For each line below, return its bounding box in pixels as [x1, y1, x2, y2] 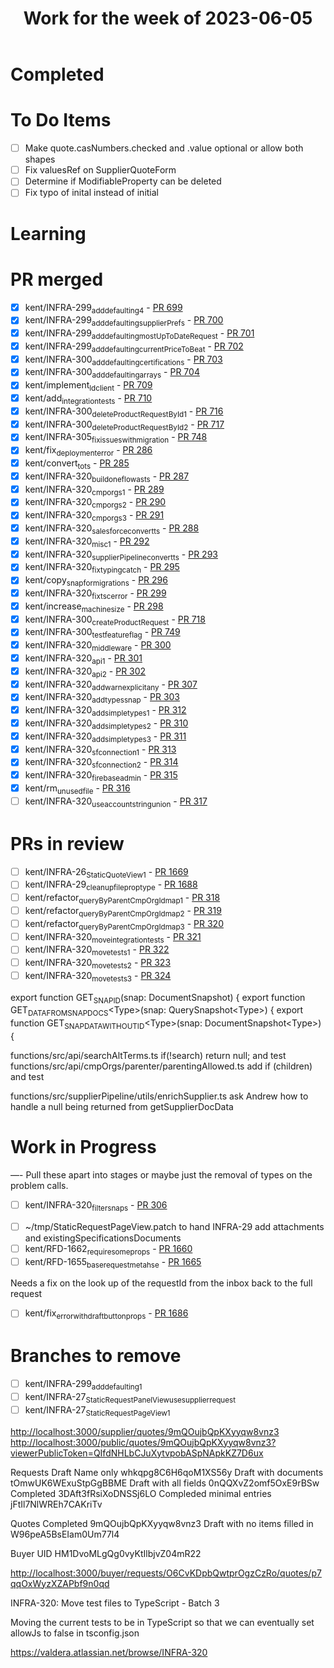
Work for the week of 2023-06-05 [23, 7, 313, 30]
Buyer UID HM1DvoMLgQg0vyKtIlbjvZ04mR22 [10, 1547, 202, 1559]
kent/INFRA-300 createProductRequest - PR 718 [24, 613, 206, 627]
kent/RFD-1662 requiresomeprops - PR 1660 [24, 1242, 193, 1257]
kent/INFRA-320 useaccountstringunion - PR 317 [24, 795, 208, 809]
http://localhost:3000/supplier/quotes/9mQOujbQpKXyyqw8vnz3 [10, 1425, 280, 1437]
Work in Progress [10, 1136, 157, 1159]
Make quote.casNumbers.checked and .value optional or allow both [24, 142, 304, 154]
